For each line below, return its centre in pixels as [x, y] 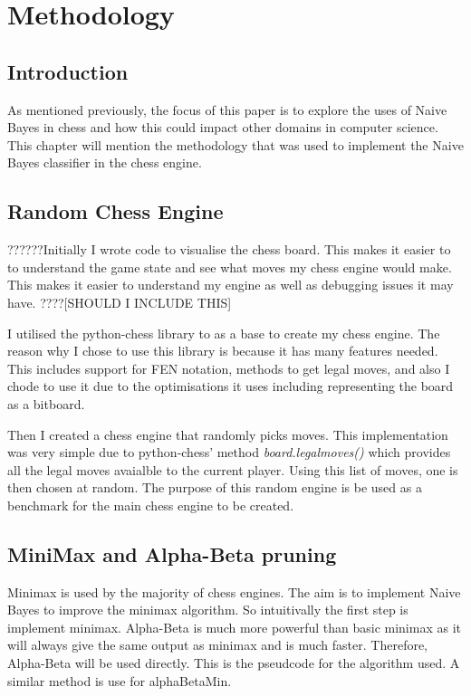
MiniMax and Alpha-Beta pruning [172, 553]
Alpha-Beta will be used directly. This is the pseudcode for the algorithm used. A [234, 663]
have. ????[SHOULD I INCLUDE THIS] [120, 302]
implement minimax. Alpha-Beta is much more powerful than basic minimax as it [234, 627]
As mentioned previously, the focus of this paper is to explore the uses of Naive [227, 109]
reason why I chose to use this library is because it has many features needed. [223, 351]
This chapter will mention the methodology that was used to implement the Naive [235, 144]
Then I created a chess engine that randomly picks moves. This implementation [228, 434]
